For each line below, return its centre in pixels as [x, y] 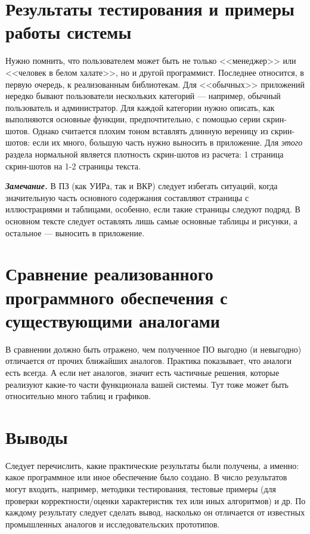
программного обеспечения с [117, 297]
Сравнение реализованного [109, 274]
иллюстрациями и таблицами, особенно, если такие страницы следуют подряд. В [153, 209]
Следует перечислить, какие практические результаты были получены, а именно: [152, 465]
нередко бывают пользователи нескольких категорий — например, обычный [143, 96]
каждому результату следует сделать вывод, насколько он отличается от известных [155, 512]
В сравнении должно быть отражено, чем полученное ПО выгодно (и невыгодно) [154, 349]
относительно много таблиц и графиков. [78, 396]
